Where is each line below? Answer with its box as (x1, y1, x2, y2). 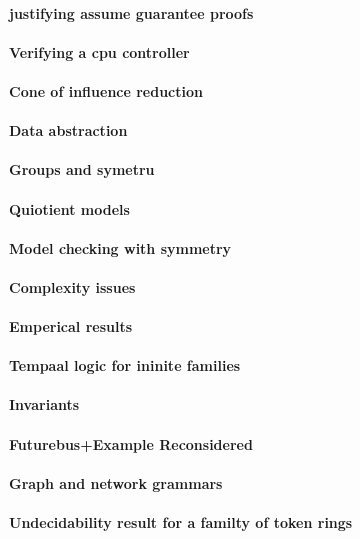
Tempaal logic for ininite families (9, 355, 241, 376)
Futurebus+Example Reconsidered (9, 433, 253, 454)
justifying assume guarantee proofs (9, 2, 254, 23)
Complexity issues (9, 276, 136, 297)
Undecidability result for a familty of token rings (9, 512, 353, 533)
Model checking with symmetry (9, 237, 232, 258)
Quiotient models (9, 198, 130, 219)
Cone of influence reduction (9, 80, 203, 101)
